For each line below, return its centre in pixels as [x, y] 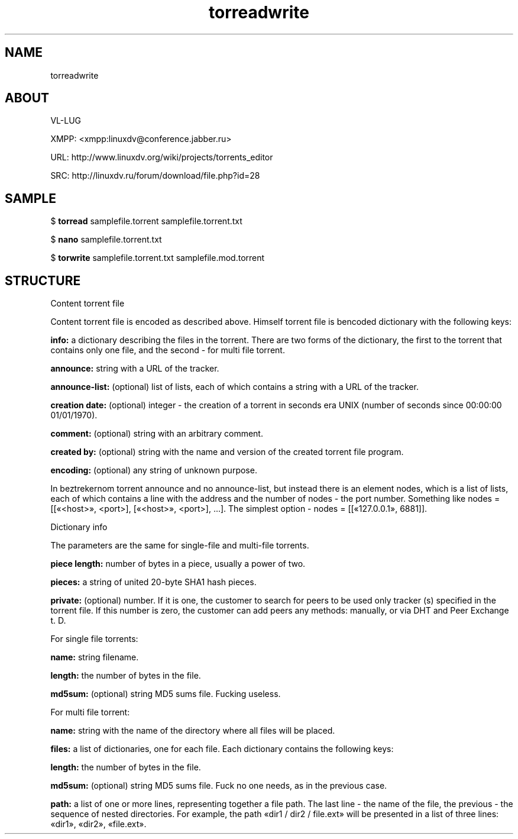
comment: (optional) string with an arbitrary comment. [157, 434]
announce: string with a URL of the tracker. [135, 369]
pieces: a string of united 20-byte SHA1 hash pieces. [153, 582]
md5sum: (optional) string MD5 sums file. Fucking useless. [166, 694]
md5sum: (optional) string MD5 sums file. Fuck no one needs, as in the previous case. [219, 786]
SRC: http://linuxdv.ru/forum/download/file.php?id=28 [155, 176]
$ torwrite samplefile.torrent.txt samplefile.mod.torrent [158, 258]
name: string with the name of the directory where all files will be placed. [193, 731]
